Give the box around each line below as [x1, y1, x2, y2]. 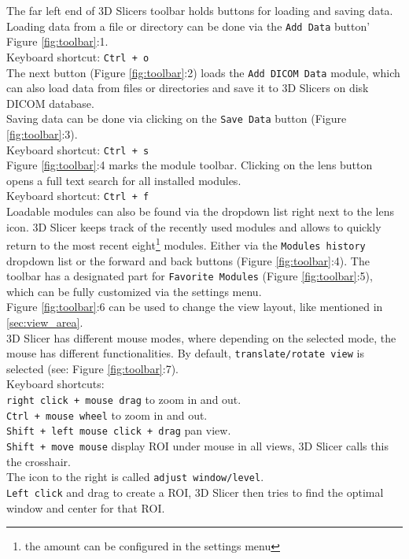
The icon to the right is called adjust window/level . [6, 468, 264, 485]
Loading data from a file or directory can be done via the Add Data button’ [6, 17, 370, 34]
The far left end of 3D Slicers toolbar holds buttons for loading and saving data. [6, 2, 393, 18]
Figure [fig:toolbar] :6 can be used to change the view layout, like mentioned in [6, 298, 383, 315]
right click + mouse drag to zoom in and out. [6, 391, 241, 408]
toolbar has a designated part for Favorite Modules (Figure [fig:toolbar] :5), [6, 268, 373, 284]
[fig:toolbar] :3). [6, 126, 78, 142]
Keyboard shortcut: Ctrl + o [6, 48, 149, 65]
